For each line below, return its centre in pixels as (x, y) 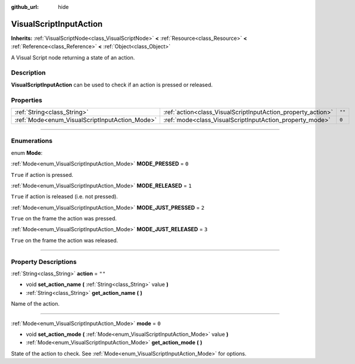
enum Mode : (27, 153)
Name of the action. (35, 304)
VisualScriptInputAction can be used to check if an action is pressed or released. (112, 85)
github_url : (25, 7)
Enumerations (32, 141)
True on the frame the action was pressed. (64, 219)
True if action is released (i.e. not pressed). (65, 197)
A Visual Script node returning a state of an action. (73, 57)
